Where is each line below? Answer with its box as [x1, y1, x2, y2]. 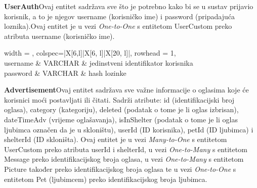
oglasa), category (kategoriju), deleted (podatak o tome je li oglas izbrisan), [4, 104, 239, 115]
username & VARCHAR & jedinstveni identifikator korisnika [4, 57, 193, 68]
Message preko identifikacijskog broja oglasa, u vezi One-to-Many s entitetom [4, 154, 244, 164]
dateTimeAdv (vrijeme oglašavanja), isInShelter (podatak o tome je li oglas [4, 114, 238, 124]
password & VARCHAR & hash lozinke [4, 67, 126, 78]
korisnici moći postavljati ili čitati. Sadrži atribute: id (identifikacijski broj [4, 94, 235, 105]
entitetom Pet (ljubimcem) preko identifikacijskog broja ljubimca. [4, 173, 207, 184]
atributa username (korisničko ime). [4, 30, 115, 41]
